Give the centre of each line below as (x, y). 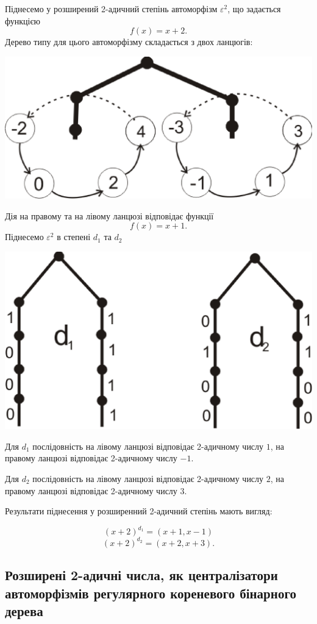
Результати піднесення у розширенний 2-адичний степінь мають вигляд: (139, 511)
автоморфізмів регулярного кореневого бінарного (151, 593)
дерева (24, 610)
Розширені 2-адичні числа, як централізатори (141, 575)
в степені (74, 237)
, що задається (254, 9)
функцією (23, 20)
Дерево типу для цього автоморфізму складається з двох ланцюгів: (129, 42)
